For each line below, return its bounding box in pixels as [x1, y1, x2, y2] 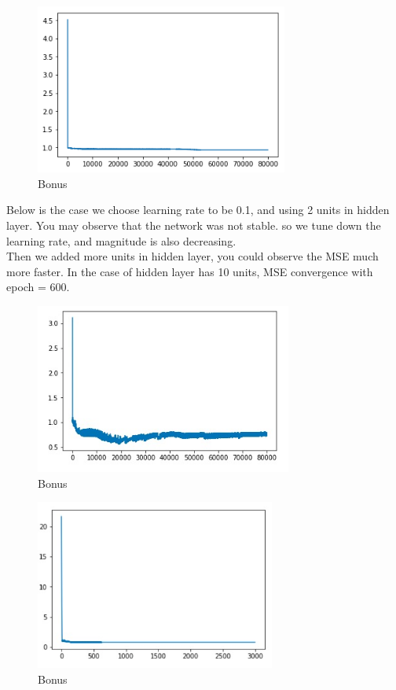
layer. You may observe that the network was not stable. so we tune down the [6, 216, 381, 233]
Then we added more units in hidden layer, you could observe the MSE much [6, 248, 379, 264]
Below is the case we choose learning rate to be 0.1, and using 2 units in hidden [6, 201, 390, 218]
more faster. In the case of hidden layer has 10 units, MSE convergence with [6, 263, 373, 279]
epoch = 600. [6, 279, 70, 295]
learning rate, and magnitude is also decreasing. [6, 232, 236, 249]
